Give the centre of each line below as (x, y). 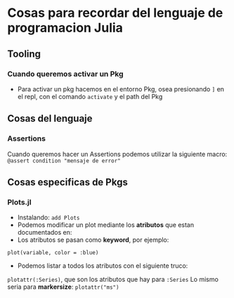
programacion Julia (65, 28)
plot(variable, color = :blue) (53, 253)
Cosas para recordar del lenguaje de (115, 13)
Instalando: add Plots (48, 218)
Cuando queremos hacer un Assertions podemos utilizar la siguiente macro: (117, 154)
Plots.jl (19, 202)
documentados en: (45, 233)
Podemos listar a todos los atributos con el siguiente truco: (103, 266)
